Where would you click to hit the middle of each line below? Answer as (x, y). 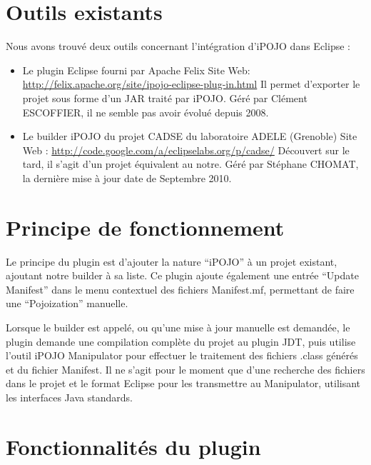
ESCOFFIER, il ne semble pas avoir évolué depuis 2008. (146, 112)
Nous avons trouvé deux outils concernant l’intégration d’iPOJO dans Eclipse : (178, 46)
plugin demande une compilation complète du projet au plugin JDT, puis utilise (181, 341)
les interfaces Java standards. (69, 397)
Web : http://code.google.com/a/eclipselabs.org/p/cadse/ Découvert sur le (186, 150)
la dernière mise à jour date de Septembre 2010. (127, 177)
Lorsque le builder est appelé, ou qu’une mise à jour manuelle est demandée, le (178, 327)
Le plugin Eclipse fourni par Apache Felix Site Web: (136, 70)
